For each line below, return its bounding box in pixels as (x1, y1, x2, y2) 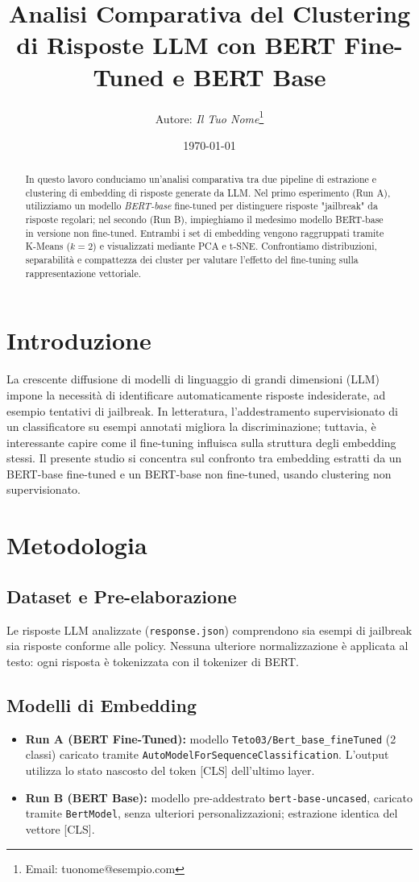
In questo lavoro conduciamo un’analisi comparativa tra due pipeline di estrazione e (25, 172, 377, 186)
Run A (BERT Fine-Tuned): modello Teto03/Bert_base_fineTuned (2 (25, 730, 396, 747)
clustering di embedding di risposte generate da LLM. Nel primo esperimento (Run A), (25, 185, 391, 199)
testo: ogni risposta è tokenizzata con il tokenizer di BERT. (6, 652, 299, 669)
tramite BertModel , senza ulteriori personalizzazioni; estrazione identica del (25, 805, 398, 822)
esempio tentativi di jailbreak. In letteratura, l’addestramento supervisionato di (6, 402, 398, 419)
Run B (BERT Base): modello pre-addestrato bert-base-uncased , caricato (25, 789, 413, 805)
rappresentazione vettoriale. (25, 266, 141, 280)
